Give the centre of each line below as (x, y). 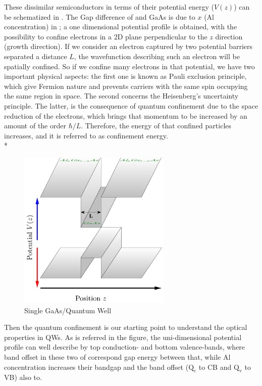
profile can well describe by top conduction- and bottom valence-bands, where (125, 347)
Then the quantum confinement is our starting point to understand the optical (126, 327)
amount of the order (35, 126)
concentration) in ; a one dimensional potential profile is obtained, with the (121, 27)
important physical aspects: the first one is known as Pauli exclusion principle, (125, 76)
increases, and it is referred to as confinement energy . (86, 135)
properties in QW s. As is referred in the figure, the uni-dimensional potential (123, 337)
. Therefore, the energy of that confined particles (156, 126)
